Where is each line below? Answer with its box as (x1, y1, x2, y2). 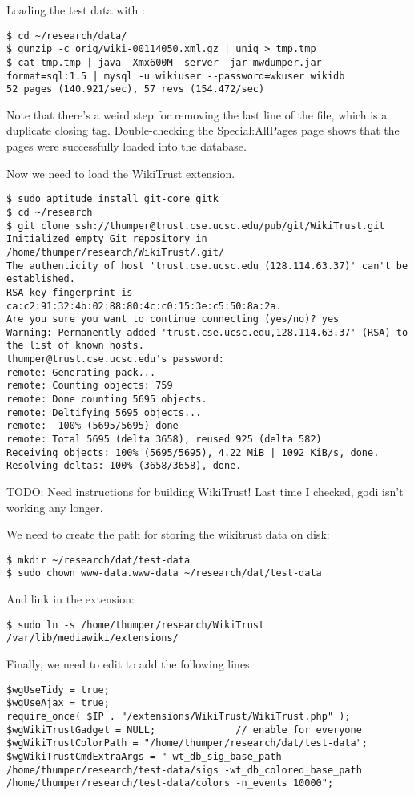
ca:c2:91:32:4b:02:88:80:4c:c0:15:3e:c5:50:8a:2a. (6, 300, 282, 312)
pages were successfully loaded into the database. (6, 138, 247, 155)
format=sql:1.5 (6, 70, 87, 82)
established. (6, 273, 75, 285)
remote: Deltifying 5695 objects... (6, 406, 202, 418)
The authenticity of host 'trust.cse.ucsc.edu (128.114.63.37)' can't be (6, 260, 408, 272)
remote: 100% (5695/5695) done (6, 420, 179, 432)
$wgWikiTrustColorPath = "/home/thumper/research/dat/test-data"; (6, 737, 368, 749)
